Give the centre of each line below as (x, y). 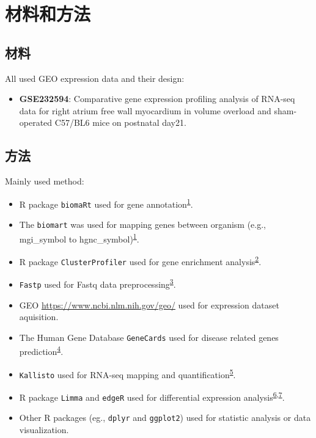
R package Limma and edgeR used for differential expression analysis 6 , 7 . (152, 396)
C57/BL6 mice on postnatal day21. (120, 122)
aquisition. (39, 317)
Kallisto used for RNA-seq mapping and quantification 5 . (127, 373)
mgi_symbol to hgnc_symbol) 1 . (79, 238)
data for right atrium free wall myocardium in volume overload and (145, 110)
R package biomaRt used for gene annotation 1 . (106, 203)
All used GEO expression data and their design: (95, 78)
